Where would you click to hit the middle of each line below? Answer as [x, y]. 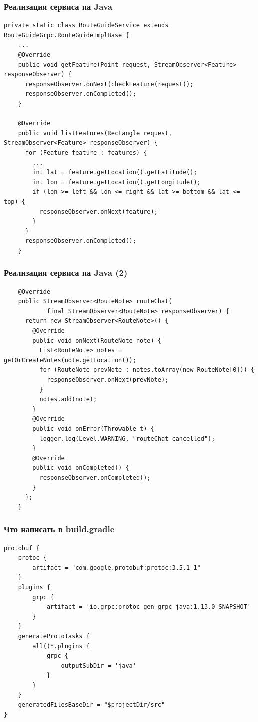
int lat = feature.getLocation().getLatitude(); [115, 173]
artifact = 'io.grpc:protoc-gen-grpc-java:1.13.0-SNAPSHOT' [149, 607]
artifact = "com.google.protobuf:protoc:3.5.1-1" [117, 568]
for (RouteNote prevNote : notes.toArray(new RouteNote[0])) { [147, 370]
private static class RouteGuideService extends [86, 26]
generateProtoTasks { [54, 636]
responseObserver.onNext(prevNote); [108, 380]
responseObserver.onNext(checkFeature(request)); [109, 84]
